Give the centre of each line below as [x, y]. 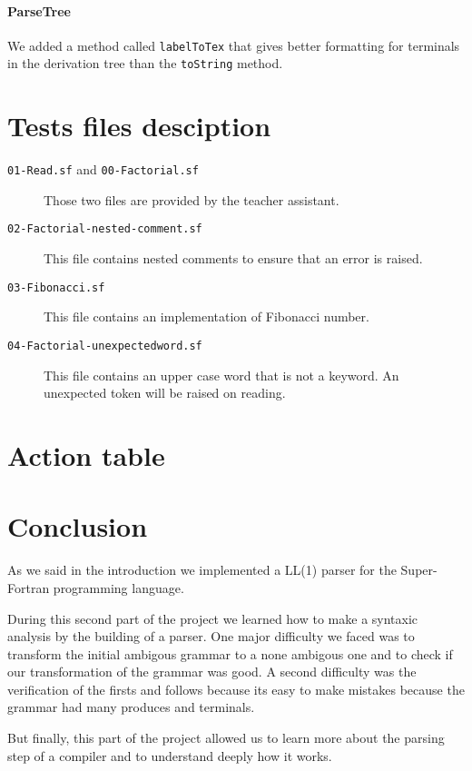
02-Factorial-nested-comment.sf [105, 229]
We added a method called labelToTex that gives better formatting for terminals [234, 45]
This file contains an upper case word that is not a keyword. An [221, 375]
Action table [86, 455]
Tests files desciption [139, 126]
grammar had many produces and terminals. [131, 707]
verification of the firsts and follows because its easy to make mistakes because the [236, 689]
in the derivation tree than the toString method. [145, 63]
